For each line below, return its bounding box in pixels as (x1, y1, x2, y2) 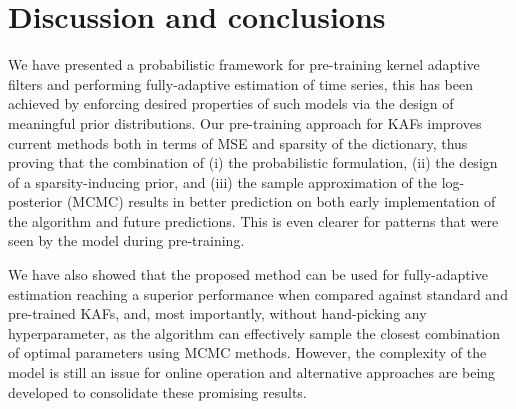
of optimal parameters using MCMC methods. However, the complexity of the (8, 342, 487, 363)
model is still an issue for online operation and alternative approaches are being (8, 362, 496, 383)
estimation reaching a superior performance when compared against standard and (8, 283, 508, 304)
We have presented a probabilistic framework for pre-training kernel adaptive (8, 54, 480, 75)
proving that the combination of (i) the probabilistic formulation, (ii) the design (8, 152, 498, 173)
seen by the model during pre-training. (8, 230, 245, 251)
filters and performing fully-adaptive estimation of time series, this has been (8, 73, 473, 94)
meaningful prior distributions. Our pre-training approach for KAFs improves (8, 112, 482, 133)
